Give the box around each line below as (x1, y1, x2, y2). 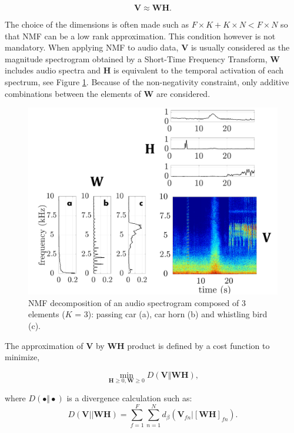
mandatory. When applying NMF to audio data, (5, 41, 179, 53)
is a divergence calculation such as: (66, 391, 192, 404)
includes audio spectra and (5, 64, 101, 76)
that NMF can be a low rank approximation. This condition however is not (5, 29, 276, 42)
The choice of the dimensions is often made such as (5, 18, 189, 30)
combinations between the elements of (5, 87, 141, 99)
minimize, (5, 351, 40, 363)
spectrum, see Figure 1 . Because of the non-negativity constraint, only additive (5, 75, 289, 88)
